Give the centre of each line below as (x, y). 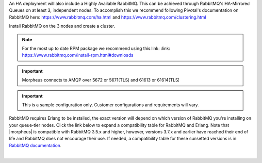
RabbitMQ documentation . (35, 145)
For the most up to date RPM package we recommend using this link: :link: (96, 48)
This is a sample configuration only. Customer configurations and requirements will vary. (110, 105)
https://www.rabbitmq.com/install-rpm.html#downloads (78, 55)
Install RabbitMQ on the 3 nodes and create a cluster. (62, 26)
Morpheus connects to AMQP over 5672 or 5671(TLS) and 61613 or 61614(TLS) (101, 80)
